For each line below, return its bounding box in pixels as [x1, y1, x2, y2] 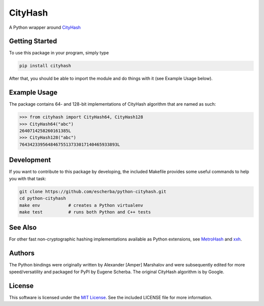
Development [9, 156, 51, 164]
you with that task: [9, 175, 46, 181]
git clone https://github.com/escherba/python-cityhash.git [19, 189, 167, 194]
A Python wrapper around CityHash [9, 24, 81, 30]
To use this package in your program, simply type [9, 50, 109, 56]
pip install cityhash [19, 63, 71, 68]
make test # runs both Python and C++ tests [19, 209, 151, 215]
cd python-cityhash [19, 196, 66, 201]
